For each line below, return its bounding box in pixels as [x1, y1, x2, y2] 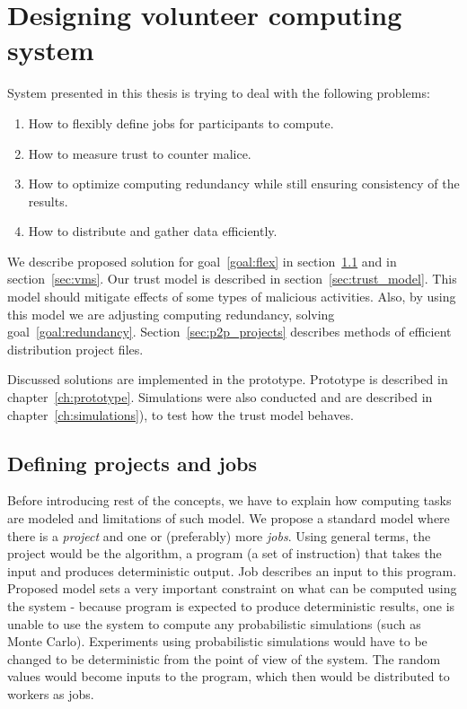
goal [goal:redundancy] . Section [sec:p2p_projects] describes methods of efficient [7, 322, 452, 341]
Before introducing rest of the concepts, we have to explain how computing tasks [7, 491, 452, 510]
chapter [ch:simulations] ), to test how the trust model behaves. [7, 405, 354, 424]
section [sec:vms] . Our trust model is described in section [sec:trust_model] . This [7, 269, 457, 288]
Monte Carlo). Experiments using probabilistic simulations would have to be [7, 632, 427, 651]
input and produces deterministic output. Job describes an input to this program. [7, 561, 457, 580]
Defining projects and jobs [7, 449, 257, 477]
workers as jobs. [7, 684, 94, 703]
